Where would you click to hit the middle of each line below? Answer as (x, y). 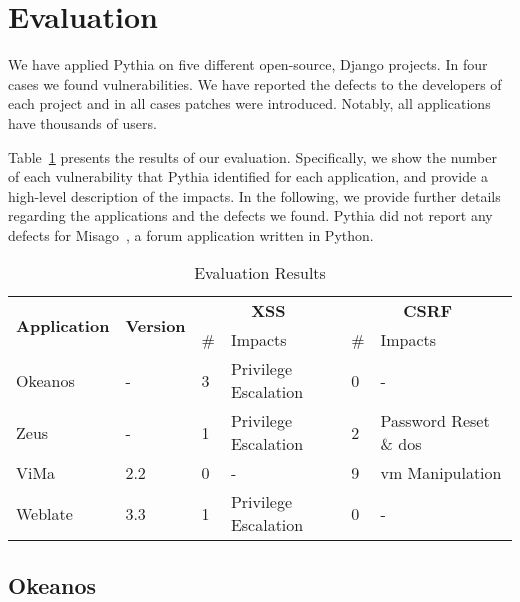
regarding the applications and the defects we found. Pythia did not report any (250, 215)
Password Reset (435, 421)
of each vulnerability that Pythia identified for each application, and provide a (248, 176)
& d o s (401, 444)
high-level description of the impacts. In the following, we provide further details (254, 195)
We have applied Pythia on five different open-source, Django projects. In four (248, 64)
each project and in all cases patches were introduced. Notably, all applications (249, 103)
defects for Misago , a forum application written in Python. (191, 234)
